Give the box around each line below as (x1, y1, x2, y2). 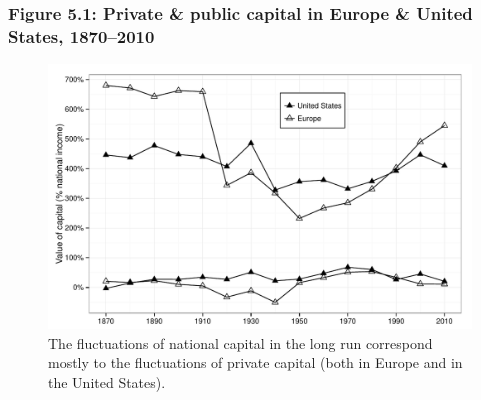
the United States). (48, 371, 166, 392)
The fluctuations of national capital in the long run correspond (48, 332, 433, 353)
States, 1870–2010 (8, 23, 155, 48)
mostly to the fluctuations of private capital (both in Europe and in (48, 352, 463, 373)
